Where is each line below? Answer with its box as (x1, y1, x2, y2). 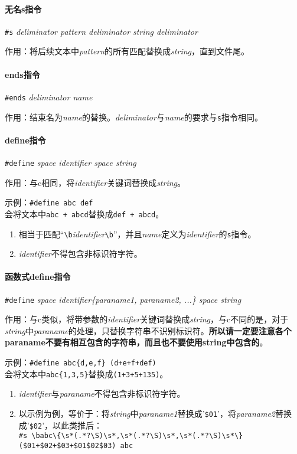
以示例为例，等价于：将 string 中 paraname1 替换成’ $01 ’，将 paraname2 (18, 407, 276, 419)
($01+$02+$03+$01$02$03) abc (18, 441, 133, 450)
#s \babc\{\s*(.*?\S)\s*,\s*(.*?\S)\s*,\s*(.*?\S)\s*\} (18, 432, 243, 440)
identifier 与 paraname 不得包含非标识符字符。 (18, 387, 185, 400)
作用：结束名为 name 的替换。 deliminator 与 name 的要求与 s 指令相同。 (5, 110, 263, 123)
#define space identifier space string (5, 156, 136, 168)
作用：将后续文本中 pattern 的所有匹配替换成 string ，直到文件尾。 (5, 45, 249, 57)
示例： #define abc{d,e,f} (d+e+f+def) (5, 356, 156, 368)
